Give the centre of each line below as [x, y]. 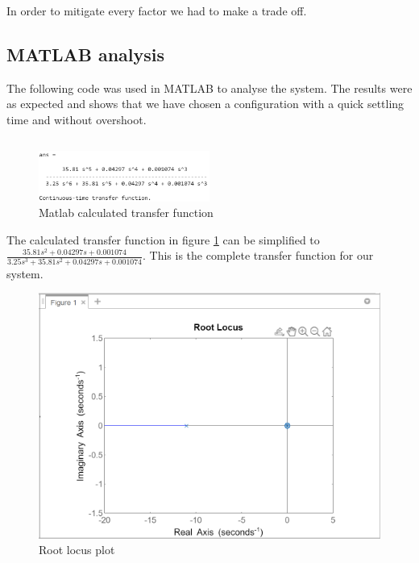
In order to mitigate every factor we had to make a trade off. [157, 10]
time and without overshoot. [77, 119]
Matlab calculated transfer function [126, 213]
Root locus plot [77, 550]
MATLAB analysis [86, 54]
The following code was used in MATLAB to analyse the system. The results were [209, 88]
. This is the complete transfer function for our [258, 255]
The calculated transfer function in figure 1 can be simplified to [163, 239]
